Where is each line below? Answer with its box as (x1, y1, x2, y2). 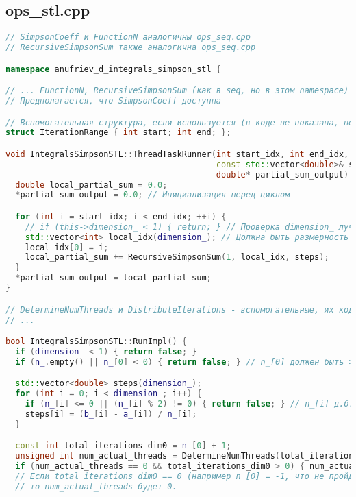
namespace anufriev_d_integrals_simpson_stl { (5, 64, 222, 74)
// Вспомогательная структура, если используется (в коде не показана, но (5, 117, 354, 128)
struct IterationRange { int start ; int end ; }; (5, 128, 231, 138)
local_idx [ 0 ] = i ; (25, 242, 109, 252)
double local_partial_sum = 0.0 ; (15, 180, 168, 190)
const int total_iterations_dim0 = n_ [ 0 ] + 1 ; (15, 441, 231, 451)
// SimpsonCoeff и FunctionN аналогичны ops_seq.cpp (5, 32, 251, 43)
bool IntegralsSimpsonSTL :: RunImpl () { (5, 337, 187, 347)
